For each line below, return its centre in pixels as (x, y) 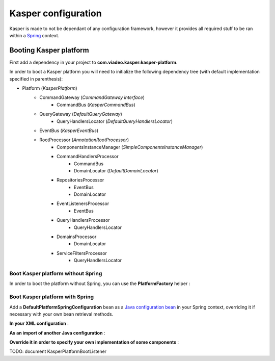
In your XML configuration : (39, 323)
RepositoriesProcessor (80, 180)
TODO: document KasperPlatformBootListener (58, 351)
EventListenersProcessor (83, 203)
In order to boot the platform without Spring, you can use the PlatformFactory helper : (100, 283)
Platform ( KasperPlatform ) (50, 88)
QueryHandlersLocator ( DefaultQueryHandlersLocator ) (115, 121)
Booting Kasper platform (49, 50)
